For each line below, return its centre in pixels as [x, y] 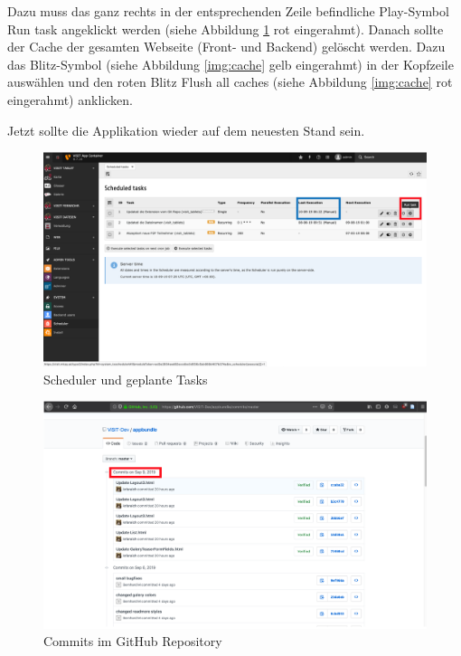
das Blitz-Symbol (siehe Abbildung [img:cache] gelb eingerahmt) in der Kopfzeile [230, 64]
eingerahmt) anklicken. [70, 99]
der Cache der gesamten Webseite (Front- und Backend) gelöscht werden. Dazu [226, 47]
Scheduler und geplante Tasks [126, 379]
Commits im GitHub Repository [133, 641]
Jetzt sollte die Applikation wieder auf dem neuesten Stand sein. [186, 130]
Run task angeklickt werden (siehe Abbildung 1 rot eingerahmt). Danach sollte [226, 29]
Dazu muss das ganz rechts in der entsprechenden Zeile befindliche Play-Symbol [228, 11]
